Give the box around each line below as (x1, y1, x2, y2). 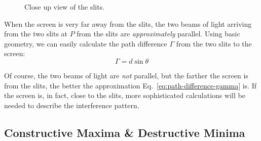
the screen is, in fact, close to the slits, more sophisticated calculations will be (4, 90, 245, 101)
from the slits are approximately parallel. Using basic (77, 28, 240, 39)
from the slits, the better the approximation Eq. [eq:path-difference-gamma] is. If (4, 80, 256, 90)
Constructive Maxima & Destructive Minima (4, 124, 245, 140)
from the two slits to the (176, 38, 252, 49)
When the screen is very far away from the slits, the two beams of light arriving (4, 18, 252, 29)
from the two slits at (4, 28, 68, 39)
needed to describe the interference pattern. (4, 100, 139, 110)
